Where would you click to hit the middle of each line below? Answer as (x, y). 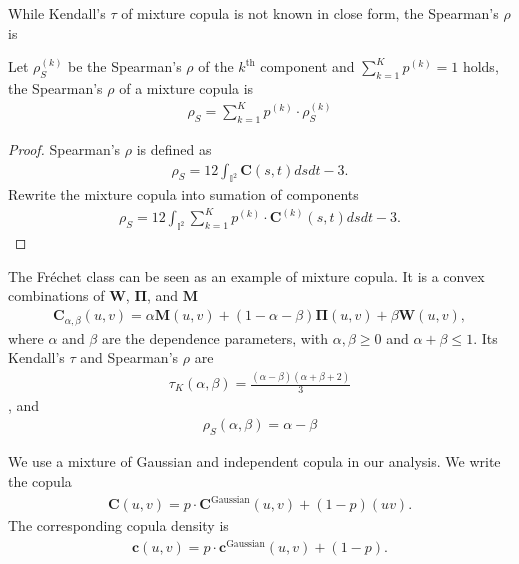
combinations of (56, 295)
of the (216, 66)
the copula (40, 480)
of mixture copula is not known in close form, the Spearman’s (310, 13)
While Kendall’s (57, 13)
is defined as (174, 148)
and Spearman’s (129, 357)
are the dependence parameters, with (215, 337)
